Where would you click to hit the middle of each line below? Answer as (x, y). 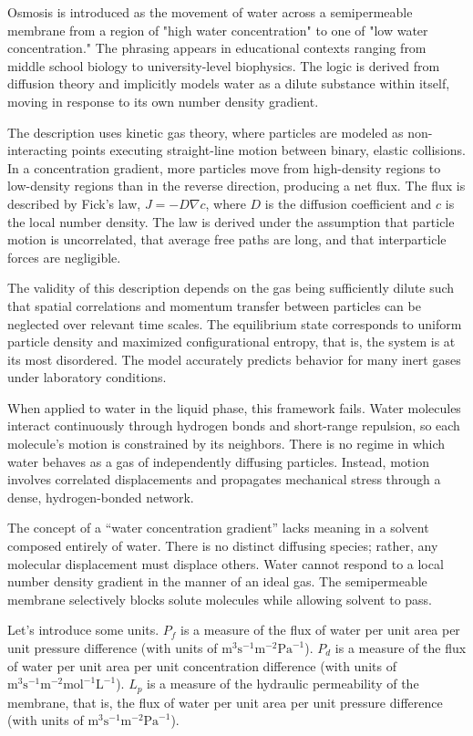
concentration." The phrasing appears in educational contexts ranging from (217, 48)
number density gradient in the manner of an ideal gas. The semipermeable (217, 581)
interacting (37, 150)
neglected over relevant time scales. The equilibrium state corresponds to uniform (235, 323)
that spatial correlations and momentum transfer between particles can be (214, 305)
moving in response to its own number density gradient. (163, 101)
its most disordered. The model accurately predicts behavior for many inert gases (234, 359)
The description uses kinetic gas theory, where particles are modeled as (206, 132)
